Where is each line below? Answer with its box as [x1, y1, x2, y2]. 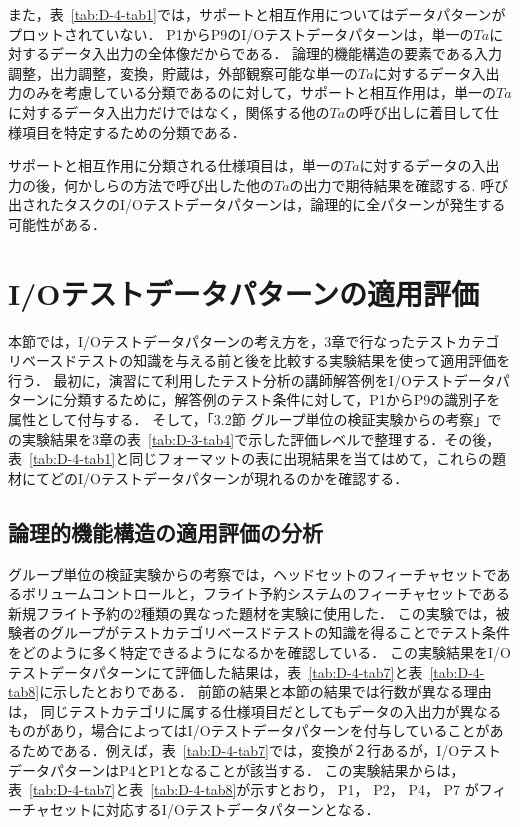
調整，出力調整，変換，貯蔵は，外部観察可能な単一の [8, 62, 358, 83]
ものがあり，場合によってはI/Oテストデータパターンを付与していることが [8, 720, 490, 741]
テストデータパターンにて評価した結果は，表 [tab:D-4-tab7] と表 [8, 661, 423, 682]
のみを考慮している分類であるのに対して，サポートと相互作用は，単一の [21, 82, 497, 103]
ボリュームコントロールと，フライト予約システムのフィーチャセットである [21, 583, 511, 604]
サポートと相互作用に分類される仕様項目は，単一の [8, 155, 344, 176]
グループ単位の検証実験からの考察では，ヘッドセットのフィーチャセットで [8, 563, 497, 584]
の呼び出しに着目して [345, 101, 485, 122]
